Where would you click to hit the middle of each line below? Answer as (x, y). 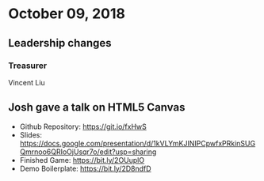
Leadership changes (60, 43)
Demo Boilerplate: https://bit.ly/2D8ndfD (86, 168)
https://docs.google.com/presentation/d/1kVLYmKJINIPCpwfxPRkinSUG (138, 143)
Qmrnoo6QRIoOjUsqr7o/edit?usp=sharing (88, 152)
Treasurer (28, 66)
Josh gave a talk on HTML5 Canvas (97, 107)
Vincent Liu (27, 82)
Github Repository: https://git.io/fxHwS (83, 126)
